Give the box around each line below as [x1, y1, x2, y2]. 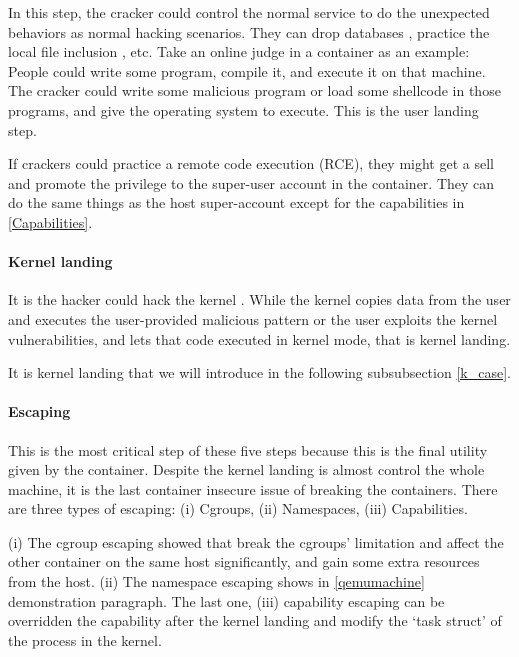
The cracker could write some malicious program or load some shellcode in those [8, 80, 501, 101]
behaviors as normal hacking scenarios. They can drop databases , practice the [8, 21, 490, 42]
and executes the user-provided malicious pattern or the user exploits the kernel [8, 308, 498, 329]
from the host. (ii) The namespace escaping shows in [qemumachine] [8, 571, 425, 592]
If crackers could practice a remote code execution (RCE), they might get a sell [8, 153, 494, 174]
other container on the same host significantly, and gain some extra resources [8, 551, 480, 572]
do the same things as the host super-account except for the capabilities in [8, 192, 465, 213]
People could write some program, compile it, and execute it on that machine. [8, 60, 486, 81]
